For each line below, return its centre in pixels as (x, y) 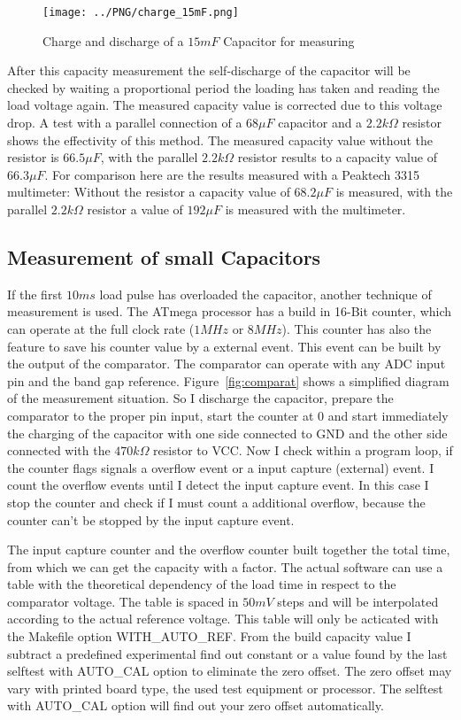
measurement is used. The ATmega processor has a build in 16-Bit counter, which (230, 311)
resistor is (33, 157)
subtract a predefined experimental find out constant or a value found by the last (227, 653)
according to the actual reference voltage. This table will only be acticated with (223, 619)
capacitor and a (320, 123)
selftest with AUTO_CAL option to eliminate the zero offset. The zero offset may (230, 671)
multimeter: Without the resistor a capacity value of (149, 192)
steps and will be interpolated (358, 601)
